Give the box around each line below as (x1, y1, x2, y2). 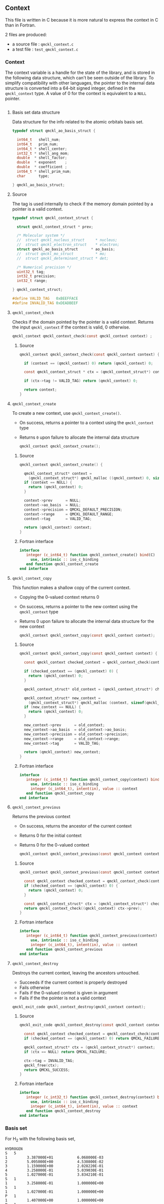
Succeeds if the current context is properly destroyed (19, 979, 128, 985)
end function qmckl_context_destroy (26, 1109, 101, 1113)
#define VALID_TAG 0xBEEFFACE (12, 296, 78, 301)
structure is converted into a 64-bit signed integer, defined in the (5, 85, 136, 91)
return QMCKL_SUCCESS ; (23, 1067, 70, 1072)
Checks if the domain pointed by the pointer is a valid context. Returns (12, 319, 154, 325)
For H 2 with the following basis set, (5, 1135, 76, 1143)
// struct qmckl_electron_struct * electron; (17, 242, 120, 247)
